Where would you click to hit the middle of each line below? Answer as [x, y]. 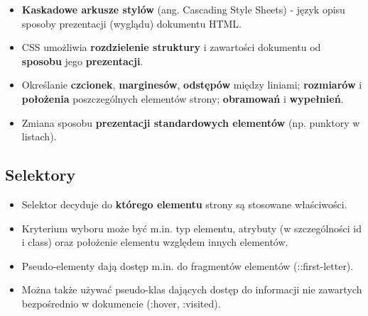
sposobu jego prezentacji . [82, 61]
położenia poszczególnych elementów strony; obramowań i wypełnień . [183, 98]
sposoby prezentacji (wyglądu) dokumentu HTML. [131, 23]
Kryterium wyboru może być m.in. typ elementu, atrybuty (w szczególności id [192, 228]
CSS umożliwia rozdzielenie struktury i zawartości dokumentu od [171, 47]
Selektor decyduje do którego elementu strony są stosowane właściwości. [184, 204]
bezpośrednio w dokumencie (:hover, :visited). [121, 303]
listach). [39, 136]
